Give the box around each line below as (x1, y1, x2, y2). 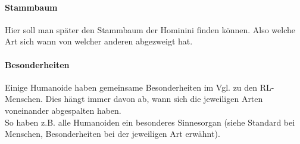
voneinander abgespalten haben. (5, 104, 121, 116)
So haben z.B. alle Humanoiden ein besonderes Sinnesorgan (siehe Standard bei (5, 116, 295, 128)
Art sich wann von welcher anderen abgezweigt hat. (5, 35, 193, 47)
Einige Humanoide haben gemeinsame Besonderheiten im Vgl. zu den (5, 81, 258, 93)
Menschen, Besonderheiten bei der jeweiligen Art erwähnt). (5, 127, 220, 140)
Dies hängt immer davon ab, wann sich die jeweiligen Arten (45, 92, 263, 105)
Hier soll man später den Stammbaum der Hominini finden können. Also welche (5, 23, 296, 36)
